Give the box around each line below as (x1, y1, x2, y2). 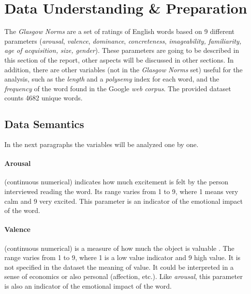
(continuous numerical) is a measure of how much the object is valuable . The (4, 243, 235, 253)
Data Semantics (4, 116, 84, 131)
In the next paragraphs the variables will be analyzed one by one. (4, 139, 199, 149)
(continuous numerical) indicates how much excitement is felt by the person (4, 177, 229, 187)
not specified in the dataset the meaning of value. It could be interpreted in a (4, 261, 234, 272)
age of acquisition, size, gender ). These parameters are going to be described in (4, 45, 239, 55)
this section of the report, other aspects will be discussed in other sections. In (4, 54, 234, 65)
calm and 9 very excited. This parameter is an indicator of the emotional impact (4, 196, 243, 206)
